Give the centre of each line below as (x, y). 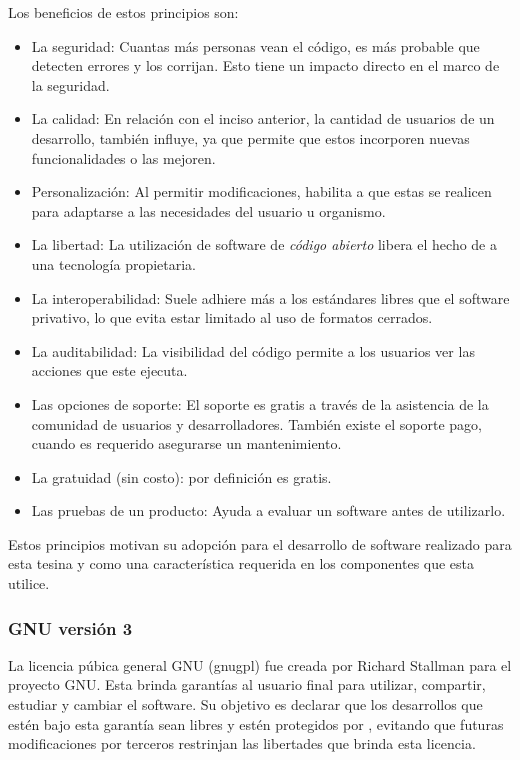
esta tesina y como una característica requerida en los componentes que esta (241, 563)
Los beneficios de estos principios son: (123, 12)
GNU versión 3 (70, 627)
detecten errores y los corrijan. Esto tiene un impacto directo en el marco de (265, 65)
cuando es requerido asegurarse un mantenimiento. (186, 443)
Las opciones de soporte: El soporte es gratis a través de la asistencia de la (260, 403)
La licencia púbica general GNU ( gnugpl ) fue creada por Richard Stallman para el (260, 664)
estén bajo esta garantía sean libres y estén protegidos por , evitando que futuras (256, 723)
